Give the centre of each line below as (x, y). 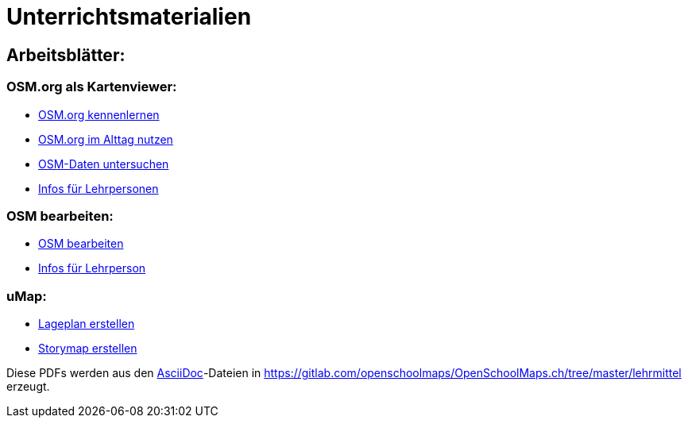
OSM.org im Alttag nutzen (106, 139)
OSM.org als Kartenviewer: (92, 87)
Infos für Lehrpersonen (99, 188)
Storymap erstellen (88, 349)
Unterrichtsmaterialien (129, 17)
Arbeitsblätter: (66, 55)
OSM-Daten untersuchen (104, 164)
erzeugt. (28, 387)
